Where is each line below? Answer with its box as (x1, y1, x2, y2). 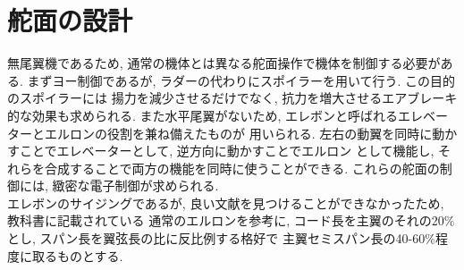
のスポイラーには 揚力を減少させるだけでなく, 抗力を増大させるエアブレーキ (7, 89, 458, 107)
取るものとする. (31, 246, 123, 265)
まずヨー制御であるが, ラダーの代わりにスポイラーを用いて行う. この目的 (27, 71, 456, 89)
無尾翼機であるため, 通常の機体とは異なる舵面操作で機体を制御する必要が (7, 54, 441, 72)
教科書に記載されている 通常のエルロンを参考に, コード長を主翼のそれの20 (7, 211, 444, 230)
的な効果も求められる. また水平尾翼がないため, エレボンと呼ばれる (7, 105, 399, 124)
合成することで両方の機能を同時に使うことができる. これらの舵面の (44, 158, 440, 177)
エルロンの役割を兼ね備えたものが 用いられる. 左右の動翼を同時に (44, 123, 433, 142)
